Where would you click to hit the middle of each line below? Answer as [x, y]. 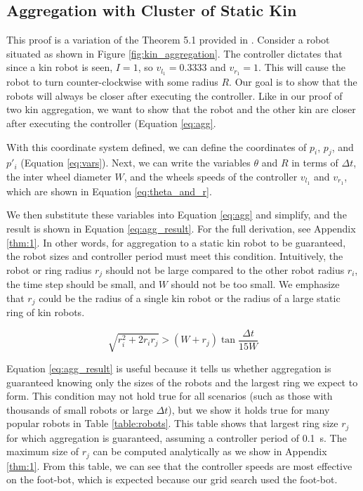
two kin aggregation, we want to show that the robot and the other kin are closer [181, 109]
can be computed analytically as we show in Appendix [210, 451]
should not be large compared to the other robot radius [225, 269]
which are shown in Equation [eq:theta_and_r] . [109, 191]
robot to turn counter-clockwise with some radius [112, 82]
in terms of [315, 163]
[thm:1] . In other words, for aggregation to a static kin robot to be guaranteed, [176, 242]
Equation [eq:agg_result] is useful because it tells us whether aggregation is [169, 368]
